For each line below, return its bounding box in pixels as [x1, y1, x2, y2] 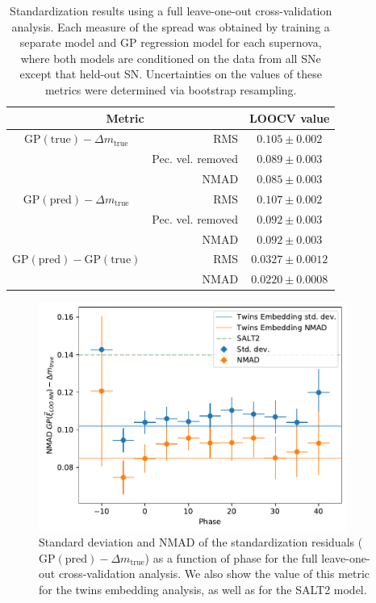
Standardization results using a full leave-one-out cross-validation [10, 2, 332, 19]
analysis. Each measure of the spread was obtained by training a [11, 18, 330, 35]
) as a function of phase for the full [144, 549, 318, 566]
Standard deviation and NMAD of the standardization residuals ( [39, 534, 363, 551]
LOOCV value [249, 109, 330, 126]
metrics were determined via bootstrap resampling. [44, 81, 297, 98]
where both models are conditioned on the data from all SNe [20, 49, 321, 66]
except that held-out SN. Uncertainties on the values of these [19, 65, 322, 82]
